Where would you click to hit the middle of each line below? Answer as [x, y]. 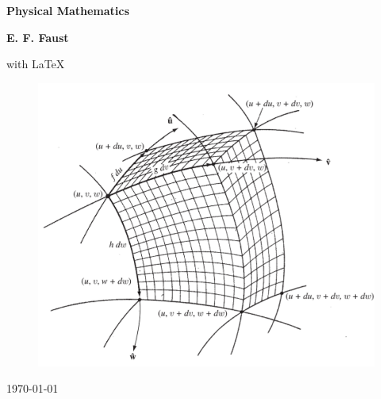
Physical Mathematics [68, 10]
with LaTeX [36, 64]
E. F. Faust [38, 37]
